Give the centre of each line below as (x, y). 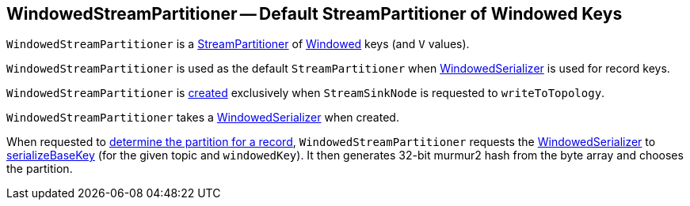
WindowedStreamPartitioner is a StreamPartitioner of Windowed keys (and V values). (238, 44)
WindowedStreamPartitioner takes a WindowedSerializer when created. (203, 118)
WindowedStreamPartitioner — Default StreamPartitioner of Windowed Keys (315, 14)
